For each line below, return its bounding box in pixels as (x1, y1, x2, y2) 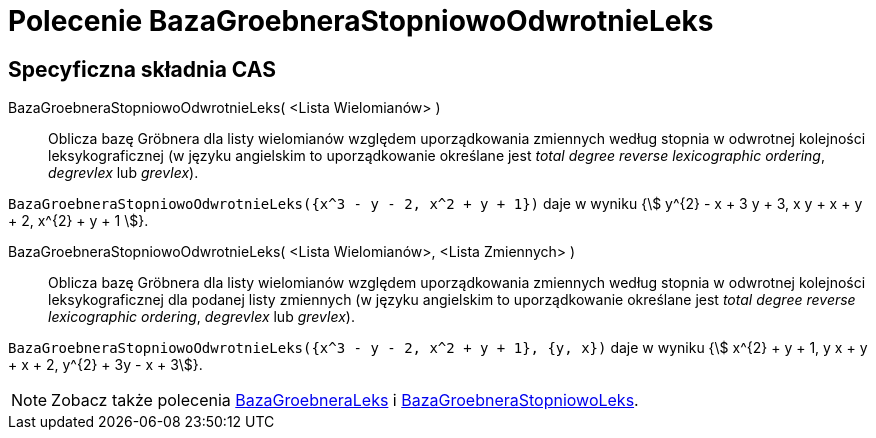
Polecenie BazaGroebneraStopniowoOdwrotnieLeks (8, 4, 714, 38)
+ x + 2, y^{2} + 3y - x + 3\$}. (8, 356, 203, 374)
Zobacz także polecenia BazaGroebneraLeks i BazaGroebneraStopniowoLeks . (51, 390, 639, 411)
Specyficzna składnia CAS (8, 56, 276, 82)
